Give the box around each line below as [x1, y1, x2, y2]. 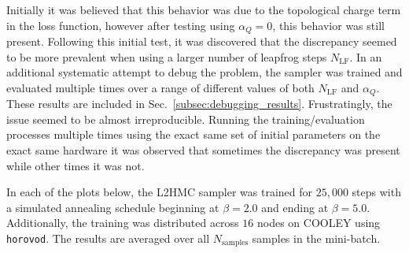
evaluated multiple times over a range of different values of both [6, 79, 315, 95]
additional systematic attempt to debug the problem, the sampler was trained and [6, 64, 403, 80]
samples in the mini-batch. [252, 230, 381, 247]
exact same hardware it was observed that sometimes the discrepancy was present [6, 142, 400, 158]
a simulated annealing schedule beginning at [6, 199, 219, 215]
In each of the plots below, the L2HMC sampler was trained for [6, 184, 313, 200]
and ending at [261, 199, 329, 215]
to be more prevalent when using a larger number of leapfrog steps [6, 48, 327, 65]
